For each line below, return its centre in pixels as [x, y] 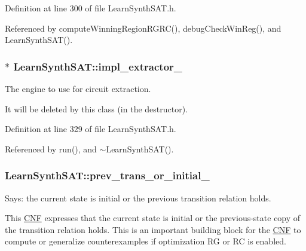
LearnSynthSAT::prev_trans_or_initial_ [107, 175]
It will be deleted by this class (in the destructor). [97, 108]
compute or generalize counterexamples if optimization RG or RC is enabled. [146, 241]
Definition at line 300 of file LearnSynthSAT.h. [91, 8]
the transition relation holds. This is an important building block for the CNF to [153, 229]
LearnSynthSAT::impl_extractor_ [98, 66]
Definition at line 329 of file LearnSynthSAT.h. [91, 129]
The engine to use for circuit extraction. [78, 88]
